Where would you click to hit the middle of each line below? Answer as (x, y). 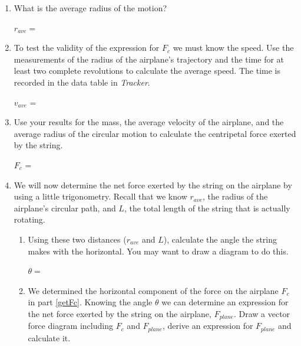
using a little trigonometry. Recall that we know (100, 196)
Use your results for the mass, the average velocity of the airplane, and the (149, 122)
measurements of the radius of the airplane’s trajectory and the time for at (149, 59)
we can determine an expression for (225, 302)
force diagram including (70, 326)
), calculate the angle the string (220, 239)
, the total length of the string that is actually (207, 208)
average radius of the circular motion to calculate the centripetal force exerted (155, 133)
